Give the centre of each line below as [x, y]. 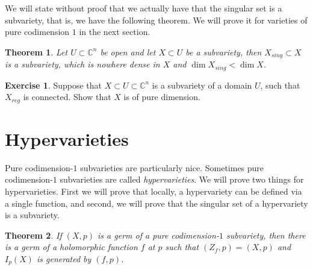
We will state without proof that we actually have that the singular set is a [144, 8]
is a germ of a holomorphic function [71, 247]
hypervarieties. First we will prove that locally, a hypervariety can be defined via [153, 191]
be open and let [128, 52]
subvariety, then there [266, 235]
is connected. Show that [67, 97]
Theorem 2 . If [33, 235]
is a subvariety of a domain [202, 85]
